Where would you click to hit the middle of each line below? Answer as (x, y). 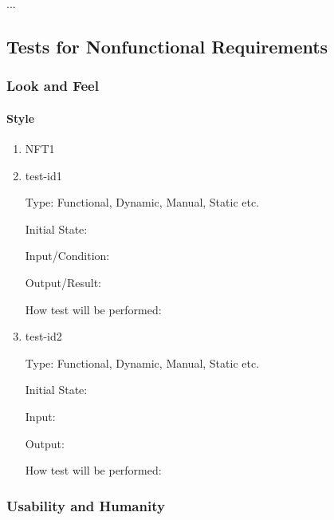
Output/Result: (63, 282)
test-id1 (43, 175)
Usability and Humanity (86, 505)
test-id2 (43, 336)
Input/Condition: (67, 256)
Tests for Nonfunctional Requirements (167, 46)
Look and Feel (53, 86)
